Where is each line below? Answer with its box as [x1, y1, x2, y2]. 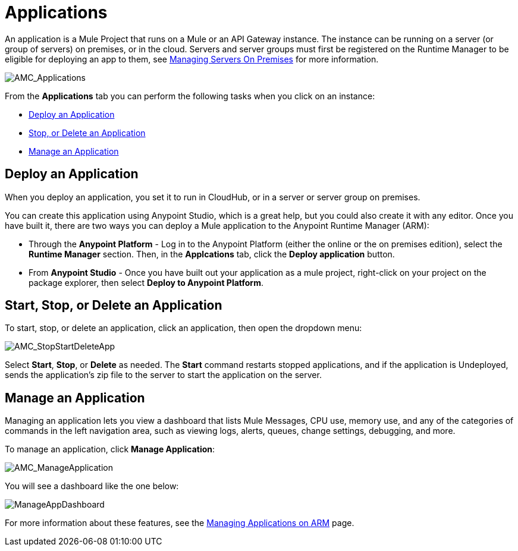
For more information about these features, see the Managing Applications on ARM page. [5, 518, 354, 528]
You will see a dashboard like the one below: [5, 481, 179, 492]
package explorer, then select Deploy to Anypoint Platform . [29, 277, 263, 288]
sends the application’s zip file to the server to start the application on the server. [5, 370, 322, 380]
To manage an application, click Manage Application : [5, 444, 215, 455]
